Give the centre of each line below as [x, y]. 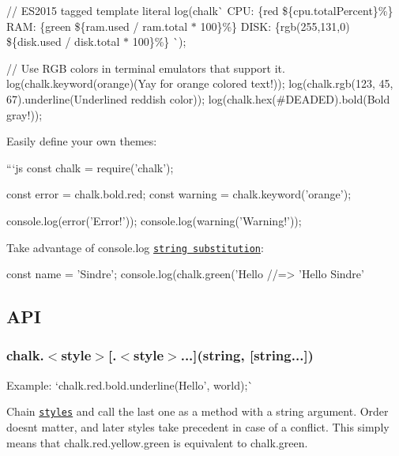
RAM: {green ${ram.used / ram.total [97, 26]
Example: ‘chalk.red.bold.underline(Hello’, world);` [130, 384]
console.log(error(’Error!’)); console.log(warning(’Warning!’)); [154, 220]
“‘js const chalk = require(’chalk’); [90, 167]
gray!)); [24, 114]
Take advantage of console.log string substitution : [135, 247]
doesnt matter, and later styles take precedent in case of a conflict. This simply [198, 427]
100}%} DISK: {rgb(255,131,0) [275, 26]
